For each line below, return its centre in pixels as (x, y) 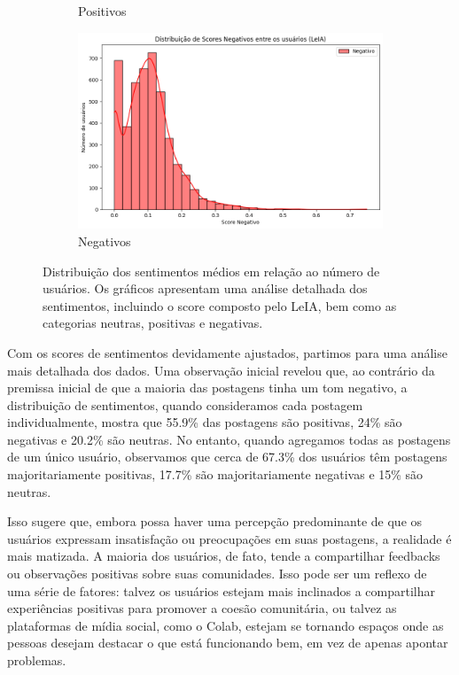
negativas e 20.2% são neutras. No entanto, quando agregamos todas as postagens (229, 439)
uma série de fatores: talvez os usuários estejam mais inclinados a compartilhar (221, 590)
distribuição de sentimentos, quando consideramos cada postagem (185, 404)
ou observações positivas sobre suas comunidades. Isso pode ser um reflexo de (217, 574)
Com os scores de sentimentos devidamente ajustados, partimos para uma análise (227, 352)
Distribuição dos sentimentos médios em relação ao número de (211, 271)
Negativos (105, 241)
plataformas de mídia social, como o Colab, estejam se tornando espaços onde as (226, 625)
